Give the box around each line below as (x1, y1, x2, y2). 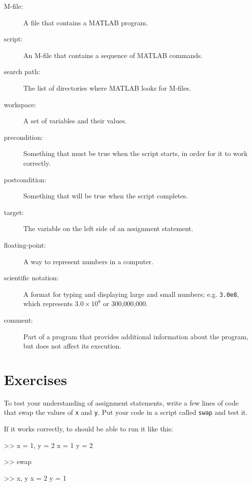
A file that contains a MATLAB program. (23, 17, 148, 27)
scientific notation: (4, 272, 59, 283)
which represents (23, 298, 73, 309)
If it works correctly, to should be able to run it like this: (4, 424, 173, 434)
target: (4, 207, 24, 217)
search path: (4, 66, 40, 77)
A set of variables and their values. (23, 116, 127, 126)
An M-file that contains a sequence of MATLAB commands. (23, 50, 203, 60)
